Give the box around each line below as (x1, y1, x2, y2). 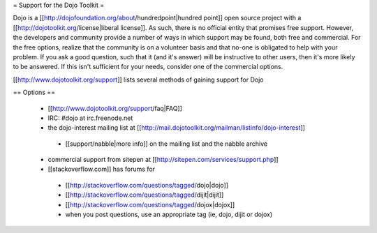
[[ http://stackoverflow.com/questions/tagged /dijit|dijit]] (65, 190, 224, 199)
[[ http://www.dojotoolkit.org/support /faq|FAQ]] (47, 104, 183, 112)
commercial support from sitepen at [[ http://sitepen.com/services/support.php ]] (47, 156, 279, 164)
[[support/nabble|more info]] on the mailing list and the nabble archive (65, 140, 268, 148)
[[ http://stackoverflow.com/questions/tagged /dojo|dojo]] (65, 181, 229, 189)
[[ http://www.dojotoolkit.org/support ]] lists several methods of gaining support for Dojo (13, 75, 264, 84)
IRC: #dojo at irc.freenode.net (47, 114, 133, 122)
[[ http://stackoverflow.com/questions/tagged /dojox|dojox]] (65, 200, 235, 209)
